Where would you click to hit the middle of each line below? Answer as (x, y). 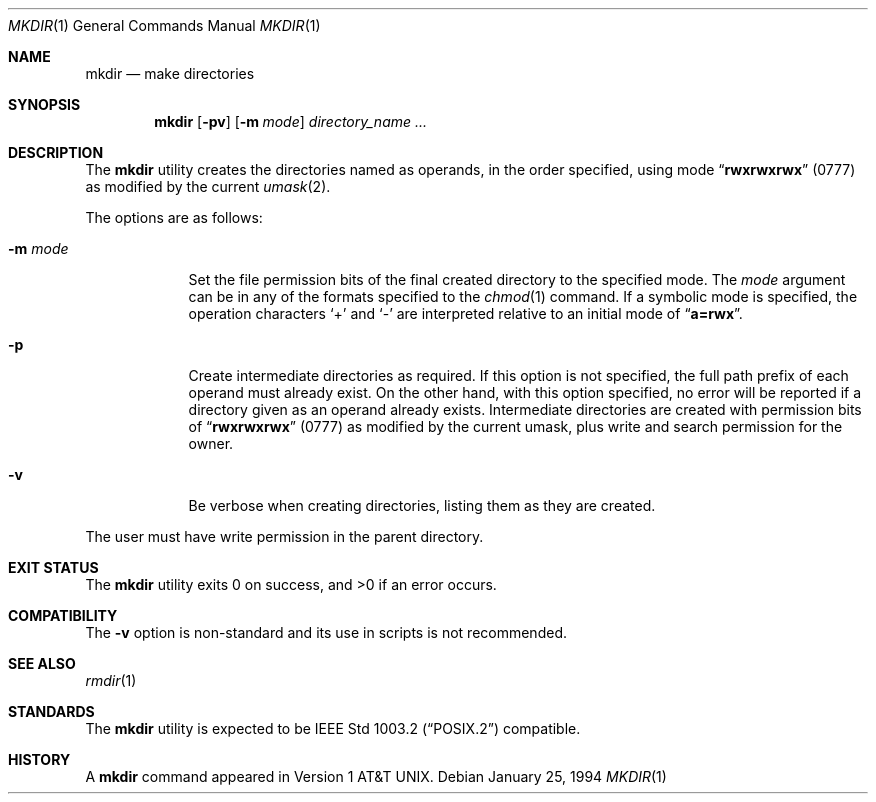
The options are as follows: (174, 217)
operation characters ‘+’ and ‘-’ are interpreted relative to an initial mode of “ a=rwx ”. (465, 313)
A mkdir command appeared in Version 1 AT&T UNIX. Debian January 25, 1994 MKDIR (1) (376, 776)
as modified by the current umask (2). (208, 186)
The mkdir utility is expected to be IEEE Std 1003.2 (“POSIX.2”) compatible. (333, 728)
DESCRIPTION (56, 152)
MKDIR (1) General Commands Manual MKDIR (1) (164, 25)
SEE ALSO (42, 663)
